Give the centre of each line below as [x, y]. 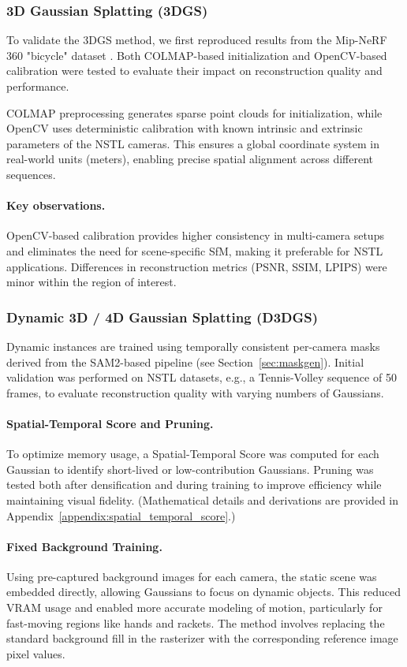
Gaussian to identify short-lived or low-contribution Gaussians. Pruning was [190, 469]
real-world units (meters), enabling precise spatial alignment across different [190, 159]
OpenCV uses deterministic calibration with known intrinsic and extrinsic [185, 128]
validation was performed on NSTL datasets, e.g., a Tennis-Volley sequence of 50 [202, 377]
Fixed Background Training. [84, 546]
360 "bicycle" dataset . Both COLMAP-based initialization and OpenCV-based [197, 55]
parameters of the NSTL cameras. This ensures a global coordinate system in [193, 143]
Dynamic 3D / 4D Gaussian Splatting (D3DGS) [162, 317]
